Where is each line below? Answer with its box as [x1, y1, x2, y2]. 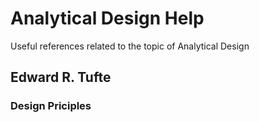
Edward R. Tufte [10, 69, 112, 86]
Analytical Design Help [10, 7, 205, 30]
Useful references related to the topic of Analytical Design [10, 40, 250, 52]
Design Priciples [10, 99, 92, 113]
